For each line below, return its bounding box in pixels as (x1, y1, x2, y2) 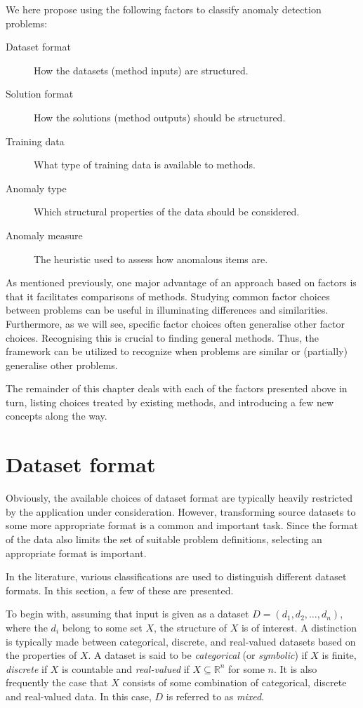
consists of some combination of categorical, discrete (122, 675, 347, 690)
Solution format (6, 86, 74, 101)
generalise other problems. (6, 357, 118, 372)
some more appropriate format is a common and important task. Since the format (6, 518, 358, 533)
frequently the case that (6, 675, 108, 690)
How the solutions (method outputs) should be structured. (34, 109, 286, 124)
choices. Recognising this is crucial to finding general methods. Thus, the (6, 330, 319, 345)
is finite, (322, 648, 357, 662)
